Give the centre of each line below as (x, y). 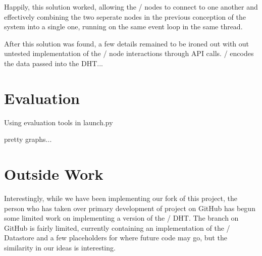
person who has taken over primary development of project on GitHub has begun (130, 208)
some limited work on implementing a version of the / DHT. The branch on (121, 218)
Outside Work (54, 174)
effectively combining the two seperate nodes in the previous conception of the (125, 16)
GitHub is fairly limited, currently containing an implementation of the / (117, 227)
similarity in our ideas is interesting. (60, 247)
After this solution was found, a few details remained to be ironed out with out (127, 43)
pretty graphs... (28, 139)
